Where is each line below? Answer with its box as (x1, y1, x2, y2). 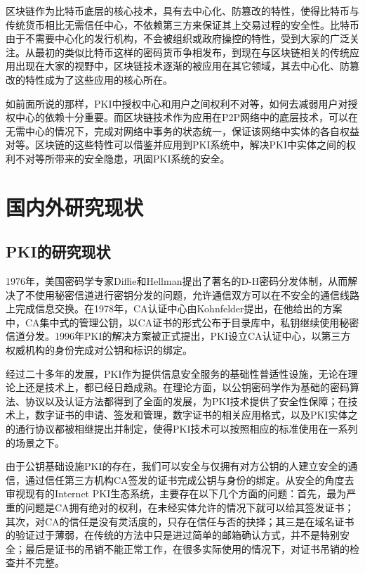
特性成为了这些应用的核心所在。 (25, 72, 173, 87)
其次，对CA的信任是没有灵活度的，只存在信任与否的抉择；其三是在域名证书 (6, 514, 354, 528)
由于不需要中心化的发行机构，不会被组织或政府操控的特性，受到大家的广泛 (6, 31, 350, 46)
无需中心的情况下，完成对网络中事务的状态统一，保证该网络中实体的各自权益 (6, 123, 359, 138)
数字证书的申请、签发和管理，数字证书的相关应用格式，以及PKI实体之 (34, 407, 358, 422)
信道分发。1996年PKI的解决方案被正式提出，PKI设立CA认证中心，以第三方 (6, 329, 351, 343)
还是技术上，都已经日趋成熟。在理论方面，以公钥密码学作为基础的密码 (25, 380, 350, 395)
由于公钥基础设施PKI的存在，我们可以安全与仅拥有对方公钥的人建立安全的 (6, 459, 348, 473)
